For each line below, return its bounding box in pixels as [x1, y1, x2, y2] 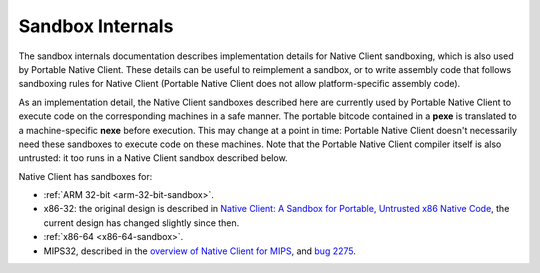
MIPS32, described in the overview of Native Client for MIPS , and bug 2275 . [43, 245, 357, 257]
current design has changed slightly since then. [43, 216, 240, 229]
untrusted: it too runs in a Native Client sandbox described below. [18, 152, 289, 164]
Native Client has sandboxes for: [18, 170, 153, 182]
